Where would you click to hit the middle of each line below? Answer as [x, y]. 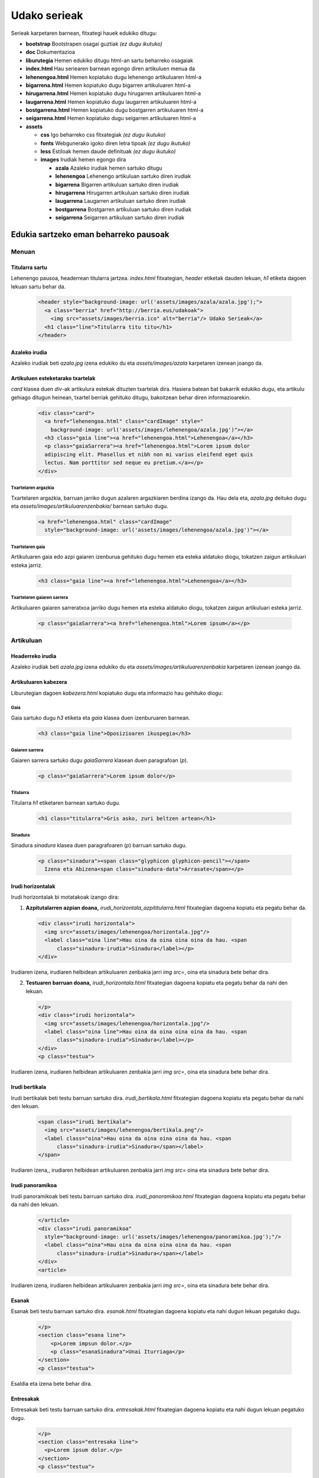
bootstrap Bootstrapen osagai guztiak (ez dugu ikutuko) [94, 44]
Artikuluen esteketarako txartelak [53, 378]
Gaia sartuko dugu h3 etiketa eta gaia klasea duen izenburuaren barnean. [100, 718]
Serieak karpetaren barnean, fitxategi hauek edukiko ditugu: [84, 33]
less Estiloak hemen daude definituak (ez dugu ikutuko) [108, 151]
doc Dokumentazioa [50, 52]
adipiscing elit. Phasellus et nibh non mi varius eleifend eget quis [149, 454]
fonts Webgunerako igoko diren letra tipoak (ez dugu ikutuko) [115, 143]
